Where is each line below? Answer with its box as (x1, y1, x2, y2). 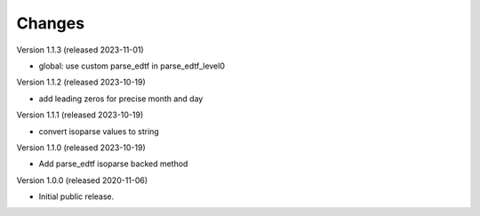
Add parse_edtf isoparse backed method (38, 158, 188, 169)
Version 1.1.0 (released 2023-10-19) (16, 142, 146, 153)
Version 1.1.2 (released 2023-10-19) (16, 76, 146, 88)
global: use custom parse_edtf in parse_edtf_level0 (38, 60, 226, 71)
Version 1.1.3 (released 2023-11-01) (16, 44, 144, 55)
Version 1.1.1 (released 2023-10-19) (16, 109, 144, 120)
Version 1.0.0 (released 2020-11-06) (16, 174, 148, 186)
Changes (16, 13, 84, 33)
